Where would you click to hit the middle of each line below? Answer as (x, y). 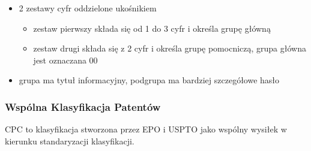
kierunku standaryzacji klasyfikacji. (70, 141)
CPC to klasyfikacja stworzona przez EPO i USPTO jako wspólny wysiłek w (146, 129)
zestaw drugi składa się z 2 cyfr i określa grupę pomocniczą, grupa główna (170, 48)
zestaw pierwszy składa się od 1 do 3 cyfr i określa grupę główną (152, 28)
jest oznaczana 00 (65, 60)
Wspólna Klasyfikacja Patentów (83, 106)
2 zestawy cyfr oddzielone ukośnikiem (88, 8)
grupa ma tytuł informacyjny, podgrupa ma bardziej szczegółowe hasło (149, 80)
